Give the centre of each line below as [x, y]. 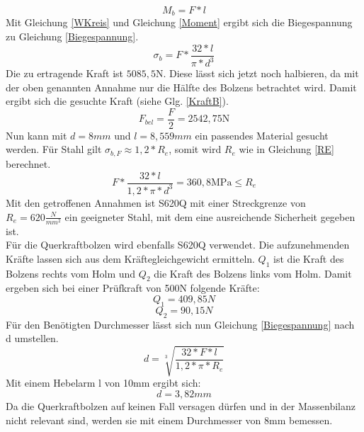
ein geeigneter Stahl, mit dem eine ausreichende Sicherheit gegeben [210, 216]
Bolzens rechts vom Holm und [71, 273]
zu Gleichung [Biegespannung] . [72, 36]
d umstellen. [32, 338]
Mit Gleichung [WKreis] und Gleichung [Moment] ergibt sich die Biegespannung [179, 22]
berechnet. [28, 163]
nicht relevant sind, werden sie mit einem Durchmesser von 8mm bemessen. [169, 420]
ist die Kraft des [309, 258]
